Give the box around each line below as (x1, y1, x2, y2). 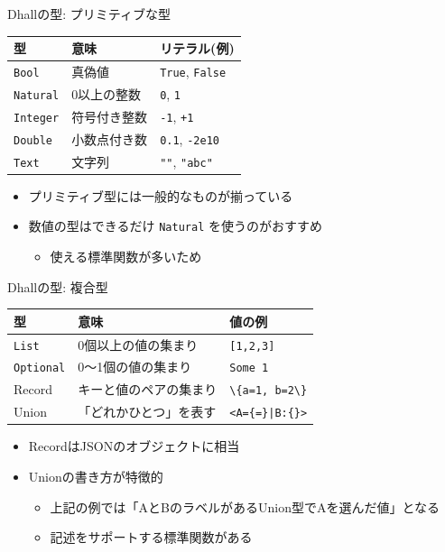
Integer (14, 111, 60, 124)
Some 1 (229, 362, 269, 375)
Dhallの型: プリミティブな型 (7, 5, 171, 23)
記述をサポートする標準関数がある (50, 528, 253, 547)
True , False (160, 61, 227, 80)
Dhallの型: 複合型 (7, 277, 108, 296)
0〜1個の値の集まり (78, 357, 192, 376)
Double (14, 133, 52, 147)
